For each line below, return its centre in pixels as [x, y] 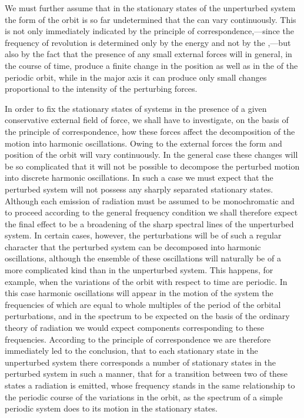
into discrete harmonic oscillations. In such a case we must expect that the [139, 178]
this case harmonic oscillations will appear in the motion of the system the [139, 293]
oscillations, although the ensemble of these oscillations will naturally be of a [143, 258]
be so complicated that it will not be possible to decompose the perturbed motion [152, 166]
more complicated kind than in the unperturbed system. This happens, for [139, 270]
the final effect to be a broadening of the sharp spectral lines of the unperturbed [149, 223]
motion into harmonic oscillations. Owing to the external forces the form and [143, 143]
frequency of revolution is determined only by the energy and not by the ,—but [148, 42]
